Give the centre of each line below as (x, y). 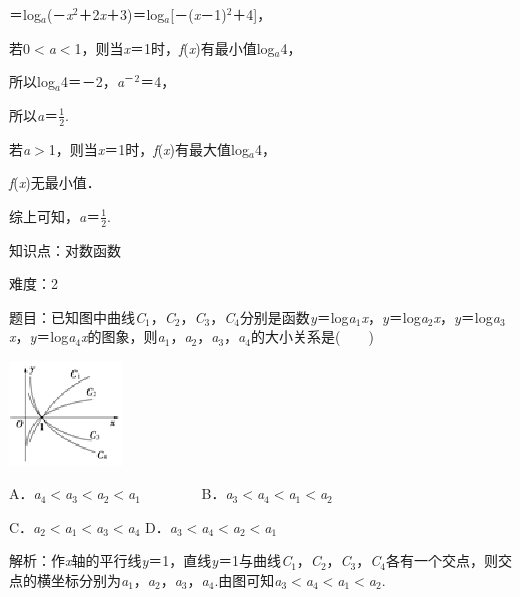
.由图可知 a (248, 580)
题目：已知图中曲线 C (77, 316)
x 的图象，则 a (123, 336)
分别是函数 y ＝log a (297, 316)
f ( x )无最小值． (55, 182)
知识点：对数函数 (65, 249)
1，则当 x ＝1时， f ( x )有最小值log (174, 47)
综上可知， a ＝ (55, 215)
